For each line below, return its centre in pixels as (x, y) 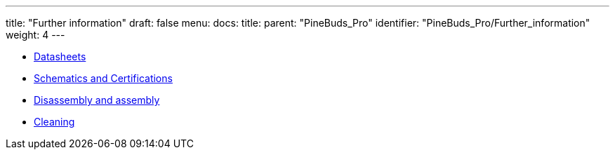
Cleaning (54, 122)
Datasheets (60, 56)
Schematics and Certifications (103, 78)
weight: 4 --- (35, 35)
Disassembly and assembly (97, 100)
